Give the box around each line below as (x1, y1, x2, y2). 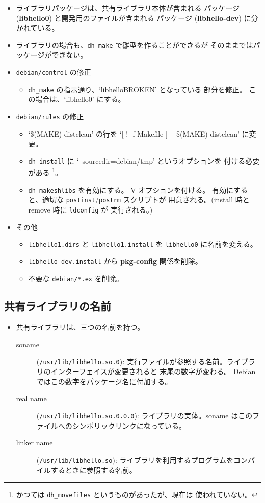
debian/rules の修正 (16, 111, 84, 121)
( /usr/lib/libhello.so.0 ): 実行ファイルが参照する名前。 (36, 356, 227, 366)
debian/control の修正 (16, 67, 91, 77)
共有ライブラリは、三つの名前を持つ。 (16, 322, 145, 332)
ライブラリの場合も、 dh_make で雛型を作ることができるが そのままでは (16, 39, 253, 50)
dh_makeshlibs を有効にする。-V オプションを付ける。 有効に (28, 184, 234, 195)
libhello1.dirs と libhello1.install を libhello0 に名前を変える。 (28, 239, 257, 249)
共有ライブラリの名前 (4, 298, 111, 313)
